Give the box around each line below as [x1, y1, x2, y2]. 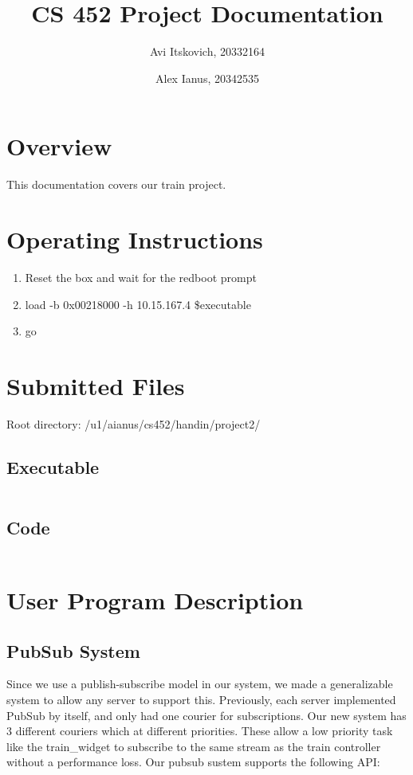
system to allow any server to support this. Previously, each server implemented [6, 691, 396, 708]
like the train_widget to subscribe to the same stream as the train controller [6, 738, 381, 754]
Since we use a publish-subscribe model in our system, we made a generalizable [6, 675, 393, 692]
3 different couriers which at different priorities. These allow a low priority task [6, 722, 393, 739]
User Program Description [6, 584, 304, 616]
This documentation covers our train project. [6, 176, 226, 193]
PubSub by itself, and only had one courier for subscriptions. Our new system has [6, 707, 407, 723]
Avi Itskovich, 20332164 [150, 43, 265, 60]
